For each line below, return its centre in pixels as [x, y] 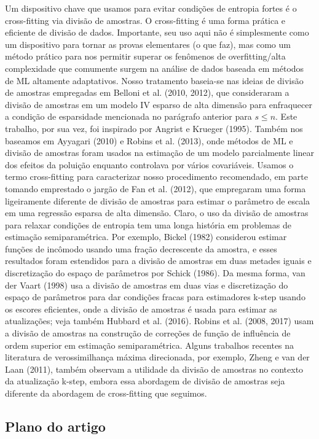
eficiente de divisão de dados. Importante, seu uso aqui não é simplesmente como [157, 32]
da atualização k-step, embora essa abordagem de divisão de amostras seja [145, 381]
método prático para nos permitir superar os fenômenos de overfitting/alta [145, 56]
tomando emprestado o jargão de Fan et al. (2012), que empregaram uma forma [156, 188]
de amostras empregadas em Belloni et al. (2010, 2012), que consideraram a [147, 92]
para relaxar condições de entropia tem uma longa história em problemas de [148, 224]
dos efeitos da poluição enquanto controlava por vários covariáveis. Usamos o [149, 164]
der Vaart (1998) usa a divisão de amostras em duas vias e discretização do [147, 285]
